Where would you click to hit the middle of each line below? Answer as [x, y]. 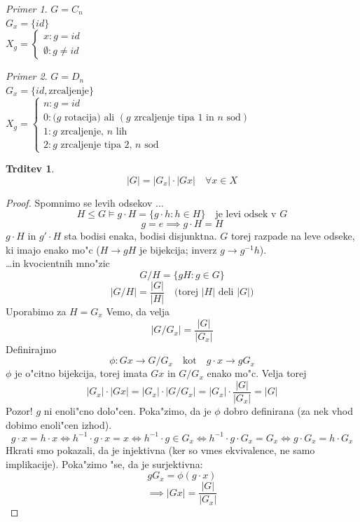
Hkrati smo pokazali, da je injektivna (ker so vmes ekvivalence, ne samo [160, 450]
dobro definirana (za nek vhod [289, 410]
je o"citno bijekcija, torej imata [81, 373]
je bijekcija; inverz [178, 249]
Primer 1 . [27, 8]
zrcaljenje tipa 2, [96, 145]
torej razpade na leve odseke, [293, 236]
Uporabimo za [36, 311]
